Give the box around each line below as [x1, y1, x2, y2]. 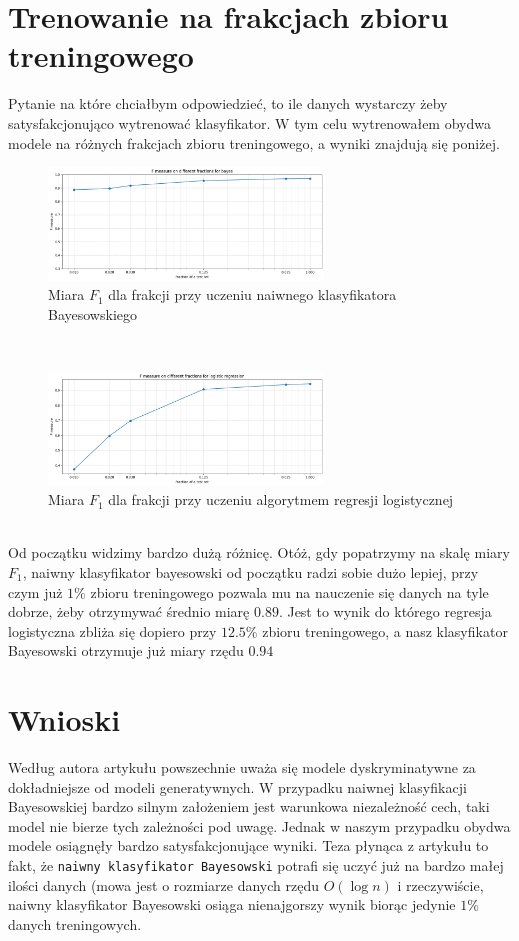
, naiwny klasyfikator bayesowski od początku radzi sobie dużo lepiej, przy [22, 561, 479, 582]
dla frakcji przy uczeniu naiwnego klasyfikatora [108, 284, 397, 305]
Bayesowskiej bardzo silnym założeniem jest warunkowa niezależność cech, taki [8, 796, 490, 817]
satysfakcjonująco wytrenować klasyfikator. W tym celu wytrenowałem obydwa [8, 112, 491, 133]
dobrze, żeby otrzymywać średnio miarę [8, 601, 250, 622]
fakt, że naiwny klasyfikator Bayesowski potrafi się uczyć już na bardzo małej [8, 855, 504, 876]
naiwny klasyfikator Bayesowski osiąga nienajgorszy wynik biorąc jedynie [8, 894, 456, 915]
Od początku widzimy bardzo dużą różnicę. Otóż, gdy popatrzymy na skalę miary [8, 542, 510, 563]
